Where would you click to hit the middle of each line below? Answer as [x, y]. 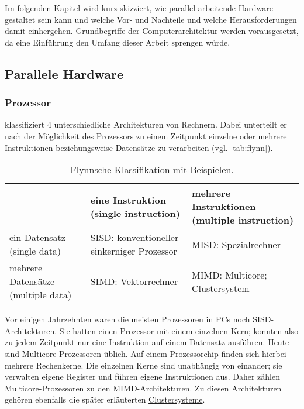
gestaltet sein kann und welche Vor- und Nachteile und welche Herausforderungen [151, 19]
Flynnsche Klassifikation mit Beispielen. [152, 170]
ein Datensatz [37, 238]
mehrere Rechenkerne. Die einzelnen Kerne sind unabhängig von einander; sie [144, 365]
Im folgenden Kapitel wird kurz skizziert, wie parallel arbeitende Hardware [139, 8]
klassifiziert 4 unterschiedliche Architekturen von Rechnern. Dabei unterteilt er [146, 124]
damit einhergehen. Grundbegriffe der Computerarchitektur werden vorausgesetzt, [152, 31]
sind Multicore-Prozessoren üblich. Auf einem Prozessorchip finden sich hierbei [146, 353]
